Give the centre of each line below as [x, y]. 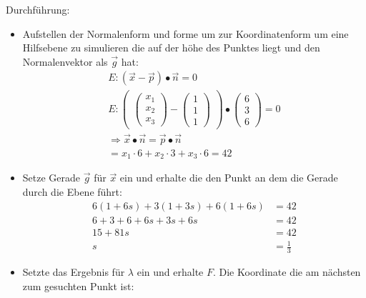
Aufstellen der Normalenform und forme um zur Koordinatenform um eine [186, 33]
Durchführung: [38, 9]
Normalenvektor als [65, 61]
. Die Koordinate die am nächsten [287, 272]
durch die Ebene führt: [72, 192]
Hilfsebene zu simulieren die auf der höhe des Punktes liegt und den [171, 48]
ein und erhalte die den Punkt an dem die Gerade [229, 178]
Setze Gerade [51, 178]
